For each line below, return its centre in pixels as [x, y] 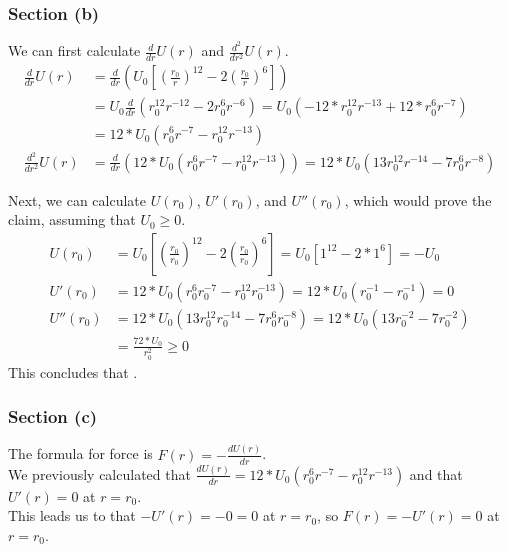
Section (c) [53, 416]
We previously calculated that [99, 473]
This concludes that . [73, 371]
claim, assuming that [72, 219]
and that [436, 473]
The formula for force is [80, 453]
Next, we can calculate [77, 199]
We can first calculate [74, 50]
